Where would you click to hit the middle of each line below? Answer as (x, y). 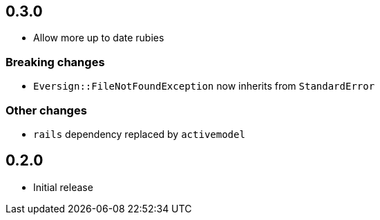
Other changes (46, 110)
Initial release (63, 187)
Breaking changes (55, 62)
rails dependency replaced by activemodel (139, 134)
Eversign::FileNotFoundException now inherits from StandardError (204, 86)
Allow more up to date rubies (99, 38)
